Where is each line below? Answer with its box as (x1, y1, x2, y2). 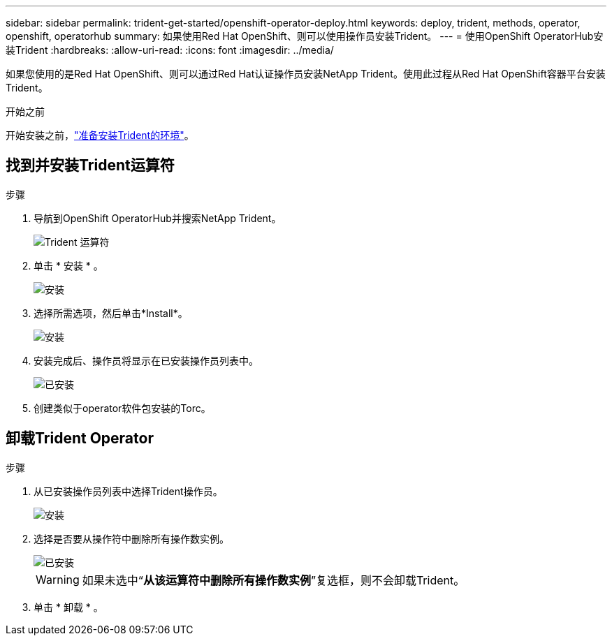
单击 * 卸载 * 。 (34, 601, 103, 613)
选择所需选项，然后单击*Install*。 (34, 307, 188, 319)
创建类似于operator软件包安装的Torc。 (34, 401, 211, 414)
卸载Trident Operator (6, 429, 154, 448)
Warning (36, 572, 80, 587)
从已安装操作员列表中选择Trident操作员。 (34, 485, 223, 497)
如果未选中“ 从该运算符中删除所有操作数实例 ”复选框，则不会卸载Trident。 (82, 573, 465, 587)
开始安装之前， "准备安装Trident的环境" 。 (6, 129, 194, 141)
